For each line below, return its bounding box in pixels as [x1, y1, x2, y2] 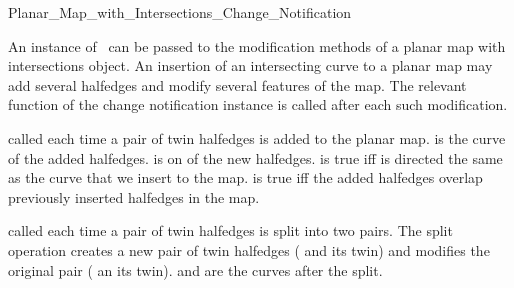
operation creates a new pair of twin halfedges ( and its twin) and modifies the [8, 239, 490, 260]
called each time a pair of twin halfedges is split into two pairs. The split [8, 220, 453, 241]
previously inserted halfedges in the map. [8, 186, 260, 207]
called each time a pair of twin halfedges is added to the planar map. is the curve [8, 127, 506, 148]
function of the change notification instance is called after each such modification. [8, 94, 508, 115]
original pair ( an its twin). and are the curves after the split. [8, 259, 383, 280]
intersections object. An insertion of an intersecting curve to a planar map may [8, 55, 493, 76]
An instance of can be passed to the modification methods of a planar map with [8, 35, 506, 56]
